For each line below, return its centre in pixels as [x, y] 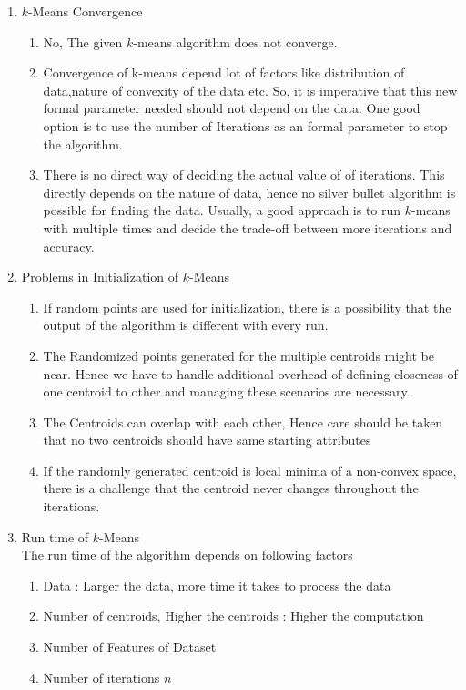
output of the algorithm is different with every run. [186, 325]
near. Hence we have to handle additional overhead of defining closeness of [250, 373]
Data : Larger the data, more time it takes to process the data [217, 585]
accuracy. [69, 246]
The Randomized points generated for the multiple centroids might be [238, 355]
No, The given [83, 41]
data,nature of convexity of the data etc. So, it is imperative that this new [250, 90]
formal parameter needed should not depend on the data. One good [232, 108]
